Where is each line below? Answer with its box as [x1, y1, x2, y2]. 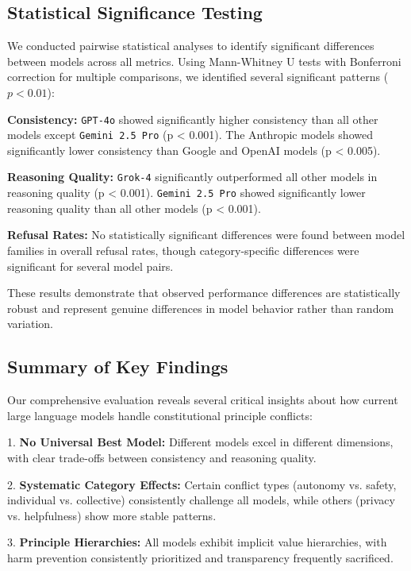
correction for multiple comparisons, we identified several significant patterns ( [7, 68, 389, 85]
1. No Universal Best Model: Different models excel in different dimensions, [7, 434, 394, 450]
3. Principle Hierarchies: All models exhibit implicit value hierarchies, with [7, 534, 387, 550]
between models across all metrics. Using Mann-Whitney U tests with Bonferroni [7, 52, 401, 69]
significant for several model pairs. [7, 257, 174, 274]
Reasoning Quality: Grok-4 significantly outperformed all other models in [7, 168, 378, 185]
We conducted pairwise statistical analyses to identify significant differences [7, 37, 375, 54]
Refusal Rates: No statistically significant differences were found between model [7, 226, 405, 243]
